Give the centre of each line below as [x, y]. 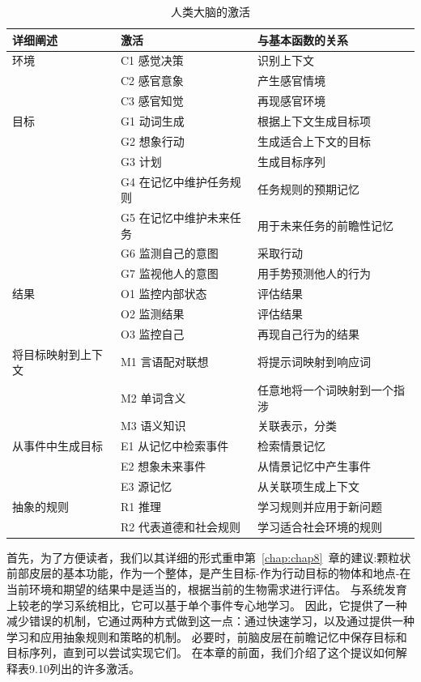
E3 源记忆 [146, 486]
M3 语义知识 [153, 426]
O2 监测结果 [152, 313]
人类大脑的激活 [210, 11]
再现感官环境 [291, 101]
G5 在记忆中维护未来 [175, 217]
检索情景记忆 [291, 446]
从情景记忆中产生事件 [314, 466]
